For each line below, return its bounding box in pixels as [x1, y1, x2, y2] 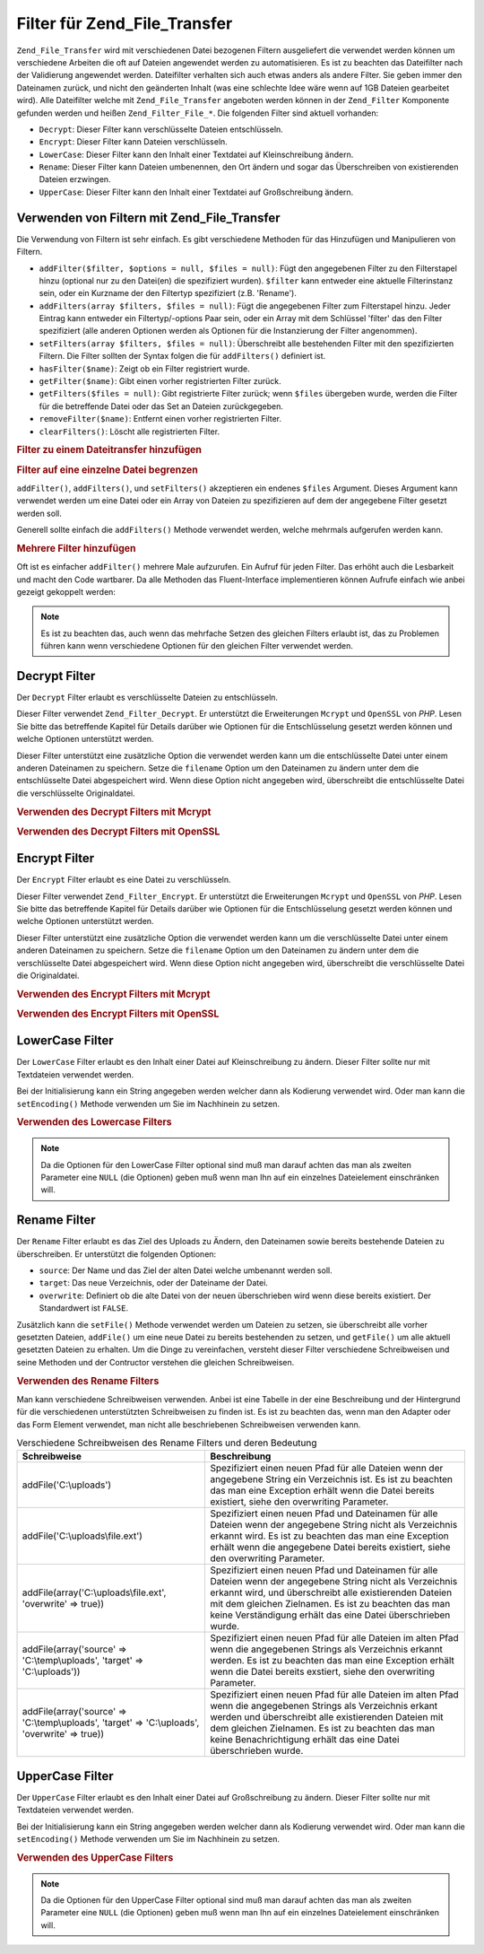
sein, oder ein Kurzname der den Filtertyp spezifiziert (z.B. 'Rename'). [39, 288, 298, 299]
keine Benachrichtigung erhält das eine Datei [210, 1733, 400, 1746]
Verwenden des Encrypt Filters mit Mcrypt [16, 988, 211, 1000]
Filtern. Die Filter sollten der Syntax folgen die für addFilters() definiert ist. [39, 351, 326, 362]
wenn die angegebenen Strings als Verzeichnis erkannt [210, 1643, 444, 1655]
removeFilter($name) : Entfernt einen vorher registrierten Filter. [39, 414, 282, 424]
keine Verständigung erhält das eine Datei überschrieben [210, 1609, 451, 1621]
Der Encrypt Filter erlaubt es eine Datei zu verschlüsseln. [16, 875, 232, 885]
